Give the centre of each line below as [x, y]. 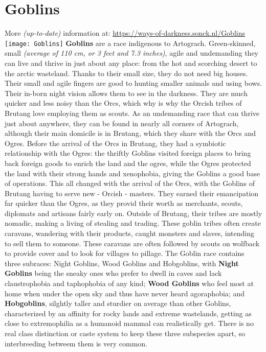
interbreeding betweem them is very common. [76, 343]
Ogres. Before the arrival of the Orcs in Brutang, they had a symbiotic [115, 143]
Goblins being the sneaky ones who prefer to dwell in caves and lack [113, 273]
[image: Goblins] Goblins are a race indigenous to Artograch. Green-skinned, [130, 43]
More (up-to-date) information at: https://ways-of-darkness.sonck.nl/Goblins [125, 33]
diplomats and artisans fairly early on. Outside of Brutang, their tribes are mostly [134, 213]
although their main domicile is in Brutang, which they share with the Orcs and [130, 133]
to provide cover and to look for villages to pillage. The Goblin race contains [125, 253]
